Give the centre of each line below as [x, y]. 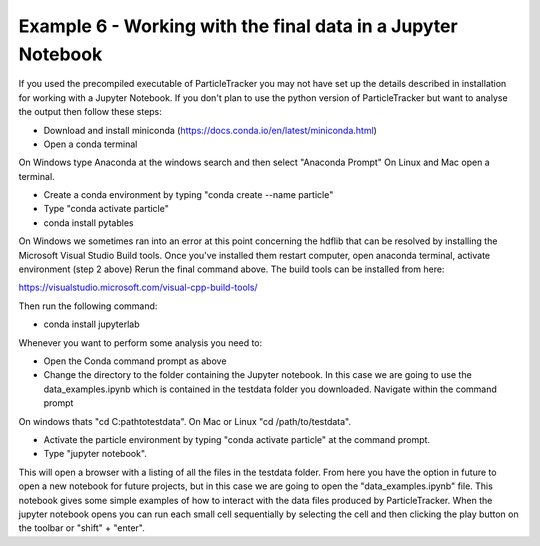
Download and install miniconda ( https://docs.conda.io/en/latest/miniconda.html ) [210, 130]
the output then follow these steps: [90, 112]
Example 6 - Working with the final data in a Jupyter [238, 26]
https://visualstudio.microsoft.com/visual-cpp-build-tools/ [138, 287]
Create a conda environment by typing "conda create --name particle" [188, 195]
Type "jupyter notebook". [95, 454]
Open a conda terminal [90, 144]
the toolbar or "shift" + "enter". [81, 528]
